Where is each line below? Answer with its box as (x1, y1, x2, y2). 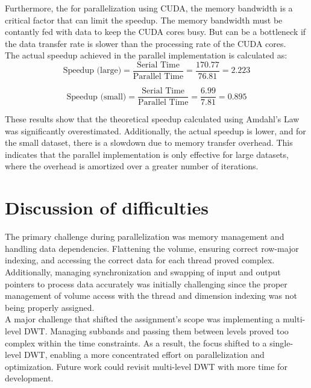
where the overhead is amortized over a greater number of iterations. (5, 160, 259, 172)
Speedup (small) (66, 92, 127, 101)
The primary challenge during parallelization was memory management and (5, 230, 284, 243)
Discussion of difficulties (5, 195, 209, 220)
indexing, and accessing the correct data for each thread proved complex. (5, 254, 275, 266)
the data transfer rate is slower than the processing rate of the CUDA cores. (5, 37, 286, 49)
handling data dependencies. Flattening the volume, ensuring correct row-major (5, 242, 299, 254)
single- (269, 336, 294, 349)
